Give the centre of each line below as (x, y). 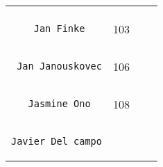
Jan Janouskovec (59, 66)
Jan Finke (59, 29)
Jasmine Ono (59, 104)
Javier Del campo (57, 141)
